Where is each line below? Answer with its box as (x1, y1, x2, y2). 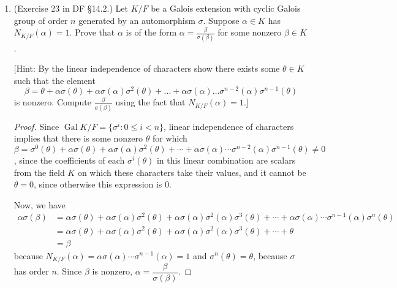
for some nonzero (217, 26, 282, 39)
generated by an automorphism (78, 13, 195, 26)
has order (13, 265, 49, 278)
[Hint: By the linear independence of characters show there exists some (13, 62, 280, 75)
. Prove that (69, 26, 115, 39)
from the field (13, 165, 65, 178)
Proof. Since (13, 119, 59, 132)
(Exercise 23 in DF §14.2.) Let (13, 2, 128, 14)
